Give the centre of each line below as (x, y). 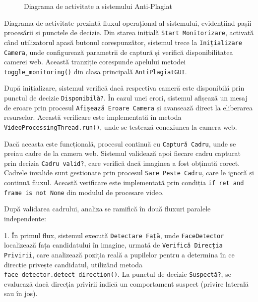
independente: (25, 219)
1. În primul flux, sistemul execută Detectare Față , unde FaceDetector (114, 235)
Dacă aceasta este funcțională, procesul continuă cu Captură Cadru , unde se (120, 143)
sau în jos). (21, 293)
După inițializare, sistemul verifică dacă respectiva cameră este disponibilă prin (124, 88)
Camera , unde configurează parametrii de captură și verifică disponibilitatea (119, 52)
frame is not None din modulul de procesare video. (84, 192)
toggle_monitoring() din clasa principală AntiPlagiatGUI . (96, 71)
